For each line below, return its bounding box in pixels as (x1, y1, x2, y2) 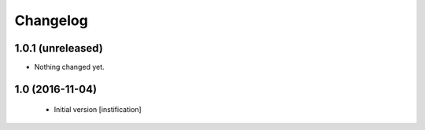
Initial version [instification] (54, 105, 142, 114)
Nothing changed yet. (34, 63, 105, 72)
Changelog (14, 12, 88, 29)
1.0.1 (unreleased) (14, 42, 104, 55)
